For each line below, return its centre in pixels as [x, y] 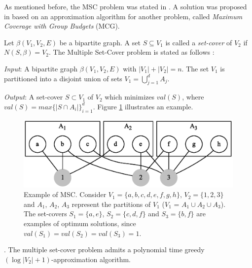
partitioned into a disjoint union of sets [63, 78]
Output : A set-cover [34, 97]
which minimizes [130, 97]
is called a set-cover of [199, 42]
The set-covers [45, 214]
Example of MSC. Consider [65, 194]
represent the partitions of [111, 204]
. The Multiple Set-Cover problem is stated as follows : [132, 52]
